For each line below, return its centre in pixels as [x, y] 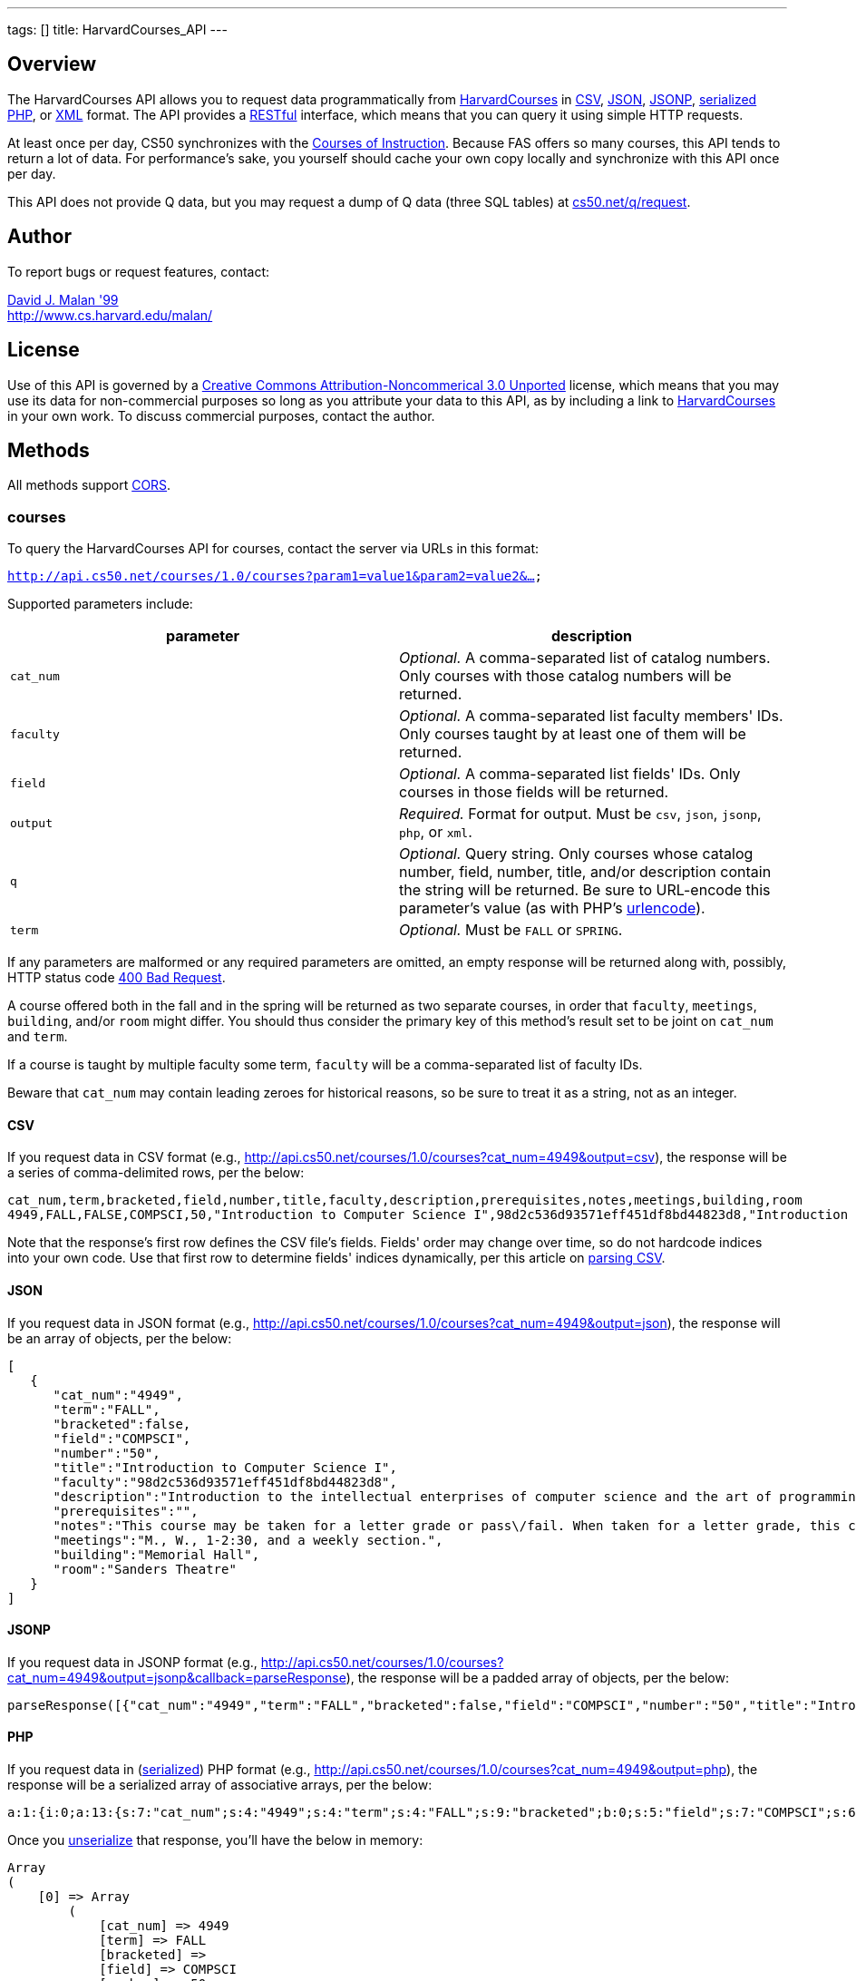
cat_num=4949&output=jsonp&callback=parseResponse [177, 1677]
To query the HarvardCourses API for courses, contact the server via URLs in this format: [273, 549]
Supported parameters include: [100, 604]
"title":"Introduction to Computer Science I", [225, 1467]
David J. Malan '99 [63, 299]
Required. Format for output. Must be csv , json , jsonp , [580, 814]
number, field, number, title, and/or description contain [585, 872]
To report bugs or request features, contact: [139, 271]
